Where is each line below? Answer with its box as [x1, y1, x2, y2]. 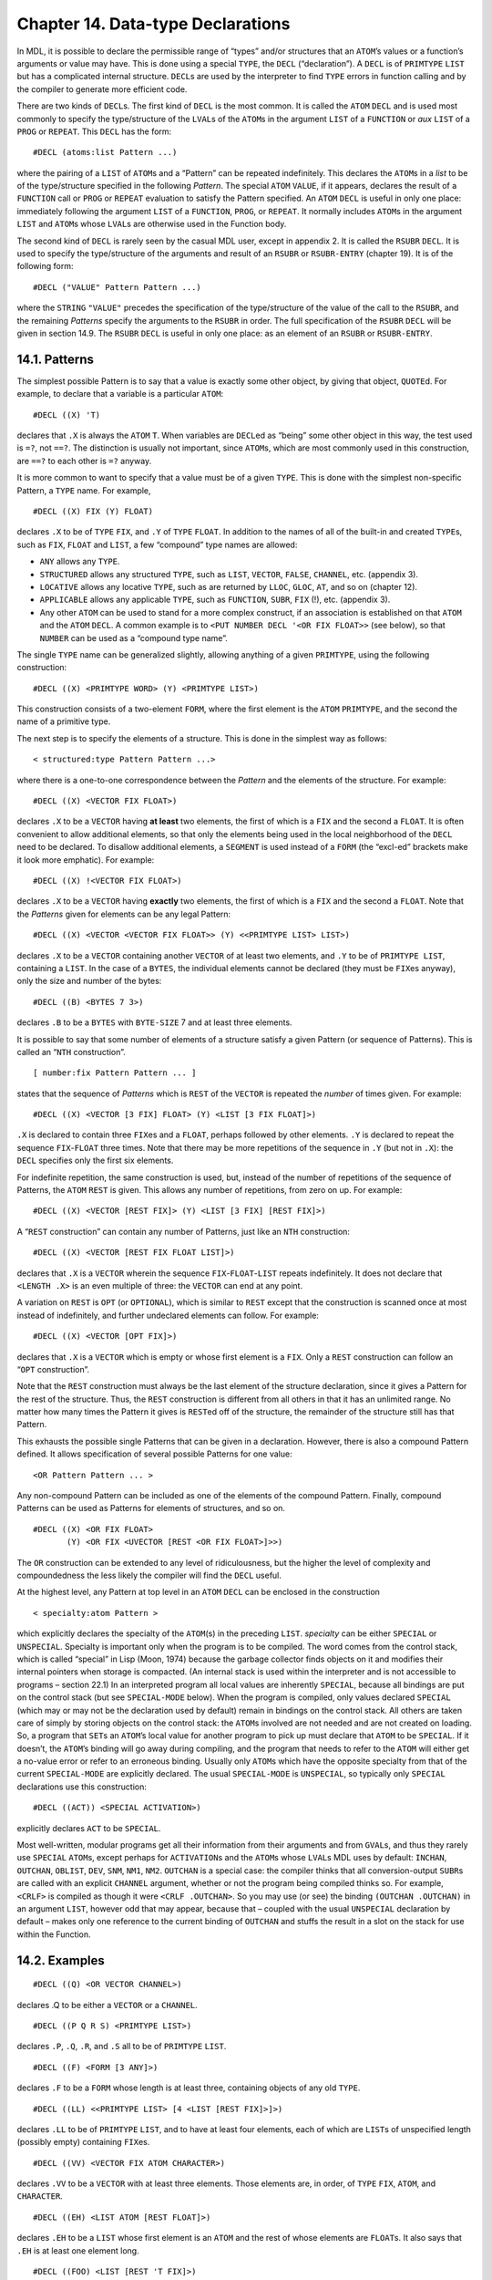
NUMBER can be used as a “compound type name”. [39, 632, 228, 643]
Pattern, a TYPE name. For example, [16, 484, 151, 496]
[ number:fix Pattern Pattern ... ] [33, 1068, 197, 1078]
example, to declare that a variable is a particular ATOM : [16, 389, 224, 399]
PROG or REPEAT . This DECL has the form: [16, 126, 172, 137]
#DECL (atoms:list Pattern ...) [33, 147, 178, 158]
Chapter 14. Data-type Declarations [16, 14, 291, 34]
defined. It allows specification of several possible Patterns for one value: [16, 1448, 292, 1459]
